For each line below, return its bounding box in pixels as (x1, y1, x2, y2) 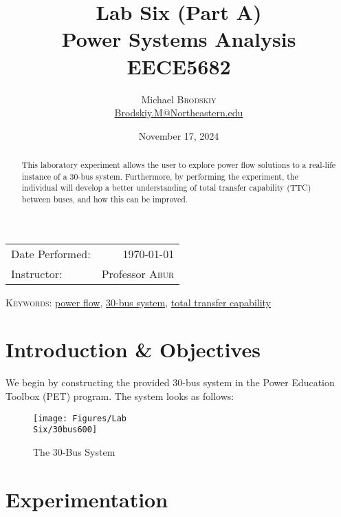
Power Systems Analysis (61, 25, 296, 53)
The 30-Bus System (33, 444, 115, 458)
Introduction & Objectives (5, 335, 261, 363)
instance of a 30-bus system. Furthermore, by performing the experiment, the (21, 170, 298, 182)
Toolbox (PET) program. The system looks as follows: (5, 389, 234, 403)
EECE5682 (126, 52, 231, 80)
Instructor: (11, 265, 63, 282)
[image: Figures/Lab (33, 413, 127, 423)
